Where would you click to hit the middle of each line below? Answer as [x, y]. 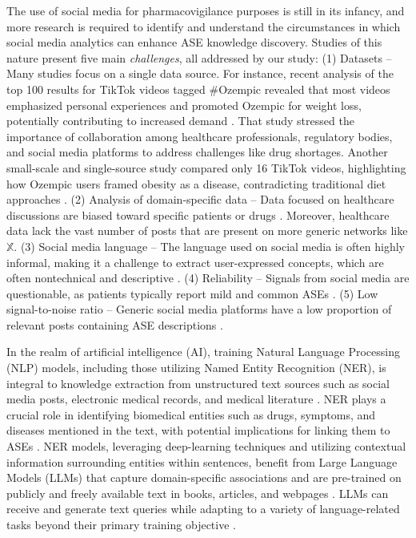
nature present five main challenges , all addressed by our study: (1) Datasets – [199, 57]
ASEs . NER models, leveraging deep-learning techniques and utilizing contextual [206, 446]
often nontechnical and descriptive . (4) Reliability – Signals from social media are [208, 278]
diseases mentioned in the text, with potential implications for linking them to [198, 430]
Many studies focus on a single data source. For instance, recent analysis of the [200, 73]
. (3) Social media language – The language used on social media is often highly [210, 246]
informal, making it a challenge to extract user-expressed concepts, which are [195, 262]
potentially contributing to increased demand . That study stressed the [180, 121]
